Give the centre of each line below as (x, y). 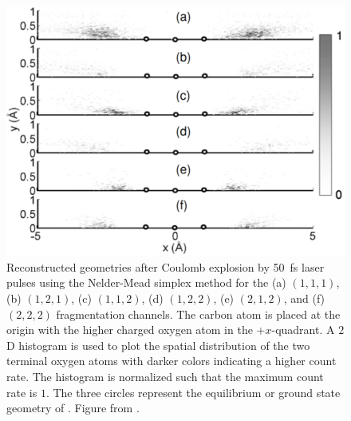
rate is (22, 392)
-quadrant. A (303, 330)
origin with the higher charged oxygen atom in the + (136, 330)
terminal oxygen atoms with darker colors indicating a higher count (172, 361)
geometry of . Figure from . (73, 408)
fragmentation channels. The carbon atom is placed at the (198, 314)
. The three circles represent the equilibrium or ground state (193, 392)
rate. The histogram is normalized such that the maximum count (165, 376)
